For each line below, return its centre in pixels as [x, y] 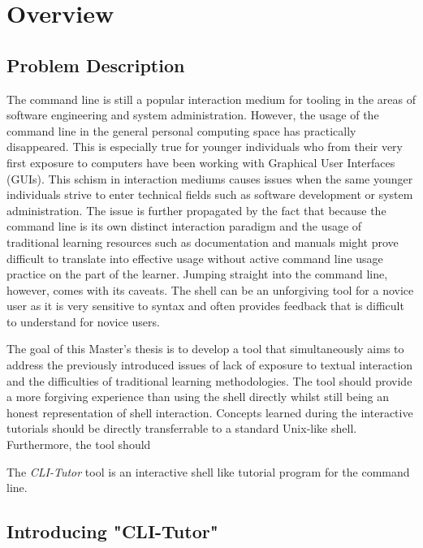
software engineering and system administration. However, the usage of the [193, 115]
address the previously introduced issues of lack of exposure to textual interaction [210, 365]
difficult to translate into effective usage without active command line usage [195, 258]
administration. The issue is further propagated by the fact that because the [196, 210]
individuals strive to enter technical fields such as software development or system [210, 194]
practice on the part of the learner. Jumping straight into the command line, [197, 274]
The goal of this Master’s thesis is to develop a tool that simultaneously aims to [205, 349]
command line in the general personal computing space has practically [181, 130]
